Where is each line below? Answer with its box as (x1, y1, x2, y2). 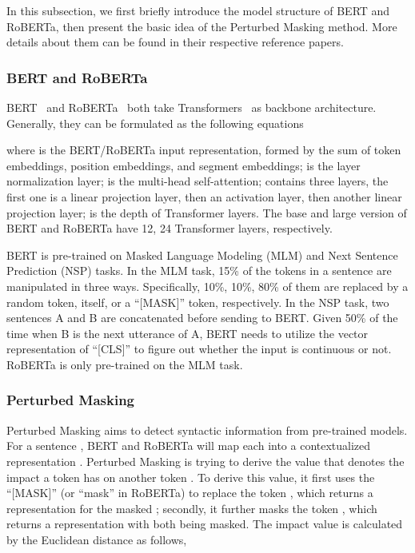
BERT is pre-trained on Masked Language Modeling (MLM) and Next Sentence (6, 246, 398, 263)
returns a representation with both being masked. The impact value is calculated (6, 515, 403, 532)
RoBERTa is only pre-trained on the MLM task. (6, 356, 243, 372)
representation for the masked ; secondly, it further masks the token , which (6, 499, 377, 516)
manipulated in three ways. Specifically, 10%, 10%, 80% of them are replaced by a (6, 277, 409, 294)
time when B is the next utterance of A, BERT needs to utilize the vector (6, 324, 369, 341)
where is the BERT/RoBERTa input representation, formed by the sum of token (6, 141, 401, 158)
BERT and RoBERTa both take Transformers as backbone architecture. (6, 99, 377, 115)
